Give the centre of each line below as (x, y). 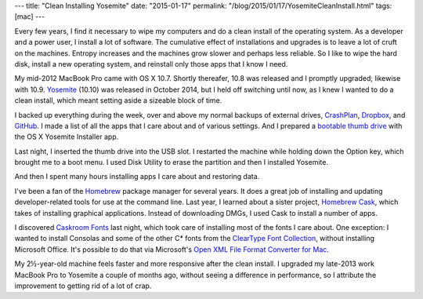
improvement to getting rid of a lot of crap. (83, 286)
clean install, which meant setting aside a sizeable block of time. (118, 100)
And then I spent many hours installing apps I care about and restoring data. (137, 177)
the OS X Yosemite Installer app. (67, 137)
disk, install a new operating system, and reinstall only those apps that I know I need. (151, 64)
